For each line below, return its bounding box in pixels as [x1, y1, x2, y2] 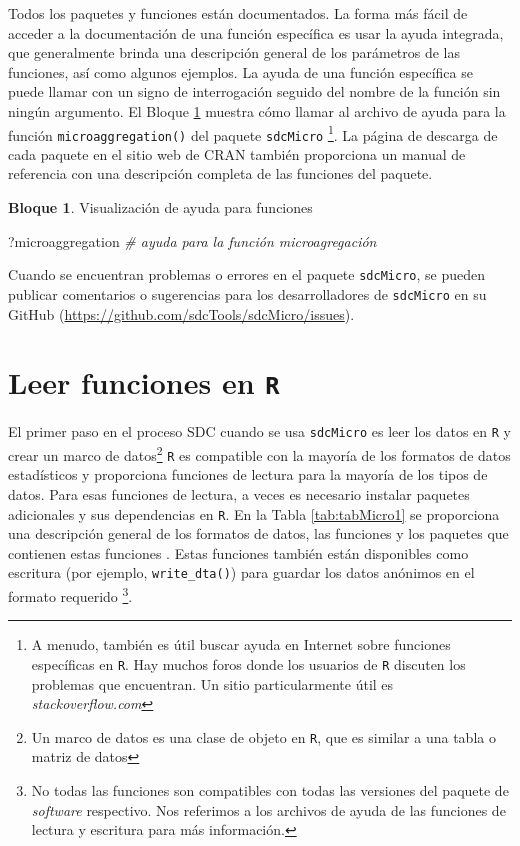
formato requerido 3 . [8, 583, 133, 606]
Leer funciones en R [8, 362, 280, 403]
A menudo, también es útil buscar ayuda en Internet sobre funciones [31, 634, 451, 655]
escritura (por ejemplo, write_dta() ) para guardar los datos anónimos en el [8, 562, 475, 583]
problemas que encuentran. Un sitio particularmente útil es [31, 673, 394, 694]
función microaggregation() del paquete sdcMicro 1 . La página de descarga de [8, 121, 498, 145]
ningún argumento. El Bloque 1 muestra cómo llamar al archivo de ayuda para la [8, 100, 506, 121]
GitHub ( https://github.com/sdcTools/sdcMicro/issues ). [8, 303, 355, 324]
